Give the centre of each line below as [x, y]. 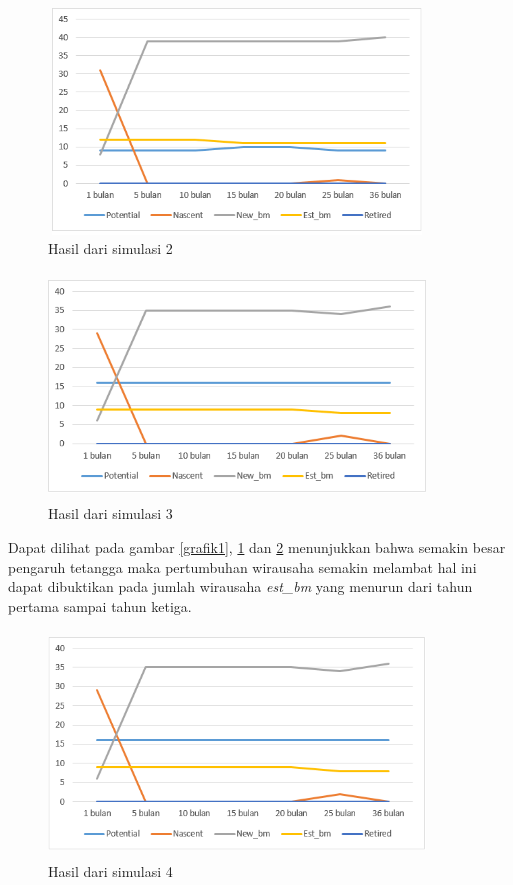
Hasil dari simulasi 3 [110, 513]
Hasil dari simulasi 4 [110, 870]
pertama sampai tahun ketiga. [100, 605]
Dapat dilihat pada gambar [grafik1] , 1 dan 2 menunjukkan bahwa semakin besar [257, 546]
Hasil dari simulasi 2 [110, 248]
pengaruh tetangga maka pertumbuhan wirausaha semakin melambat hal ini [242, 566]
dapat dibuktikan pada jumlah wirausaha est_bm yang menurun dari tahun [240, 586]
